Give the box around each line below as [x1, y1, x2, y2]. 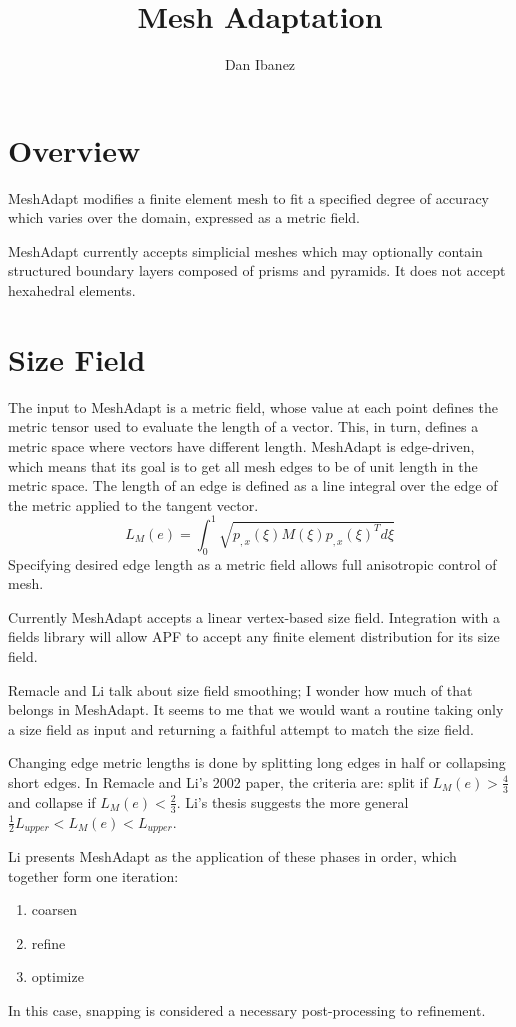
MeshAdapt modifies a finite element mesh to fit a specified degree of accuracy [8, 187, 489, 208]
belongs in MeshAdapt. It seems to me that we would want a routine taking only [8, 699, 504, 720]
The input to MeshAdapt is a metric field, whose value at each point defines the [8, 396, 498, 417]
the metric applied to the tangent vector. [8, 494, 259, 515]
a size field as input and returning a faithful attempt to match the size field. [8, 718, 474, 739]
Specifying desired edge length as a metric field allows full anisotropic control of [8, 553, 497, 574]
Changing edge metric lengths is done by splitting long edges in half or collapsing [8, 752, 506, 773]
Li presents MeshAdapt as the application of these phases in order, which [8, 846, 457, 867]
